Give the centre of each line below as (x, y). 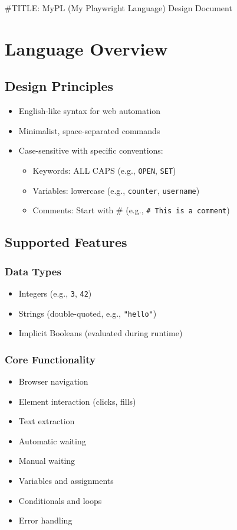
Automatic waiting (52, 440)
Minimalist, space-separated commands (89, 130)
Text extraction (47, 421)
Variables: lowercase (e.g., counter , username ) (116, 190)
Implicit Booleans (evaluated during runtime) (101, 333)
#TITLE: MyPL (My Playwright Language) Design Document (119, 8)
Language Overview (86, 48)
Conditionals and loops (60, 500)
